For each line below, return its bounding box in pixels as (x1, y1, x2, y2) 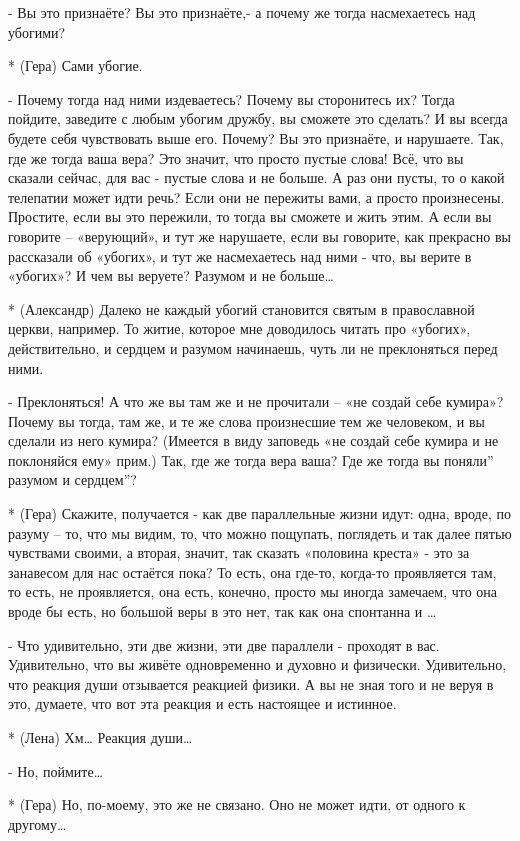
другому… (8, 813, 67, 834)
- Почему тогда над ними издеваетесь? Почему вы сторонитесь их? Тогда (8, 88, 455, 109)
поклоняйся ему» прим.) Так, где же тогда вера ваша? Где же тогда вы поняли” (8, 449, 494, 470)
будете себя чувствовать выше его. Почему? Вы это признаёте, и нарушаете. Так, (8, 127, 504, 148)
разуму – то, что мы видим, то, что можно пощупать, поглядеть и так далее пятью (8, 522, 512, 543)
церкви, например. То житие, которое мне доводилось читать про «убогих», (8, 318, 471, 339)
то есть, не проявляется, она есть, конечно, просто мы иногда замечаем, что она (8, 581, 498, 602)
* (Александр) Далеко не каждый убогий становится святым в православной (8, 298, 475, 319)
